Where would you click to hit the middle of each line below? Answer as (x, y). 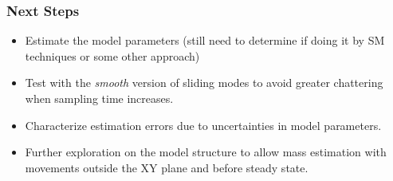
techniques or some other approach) (112, 55)
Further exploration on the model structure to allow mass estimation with (206, 152)
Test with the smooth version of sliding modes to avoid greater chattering (204, 83)
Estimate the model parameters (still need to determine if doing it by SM (205, 40)
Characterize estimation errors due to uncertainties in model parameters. (203, 125)
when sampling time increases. (99, 98)
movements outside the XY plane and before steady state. (167, 167)
